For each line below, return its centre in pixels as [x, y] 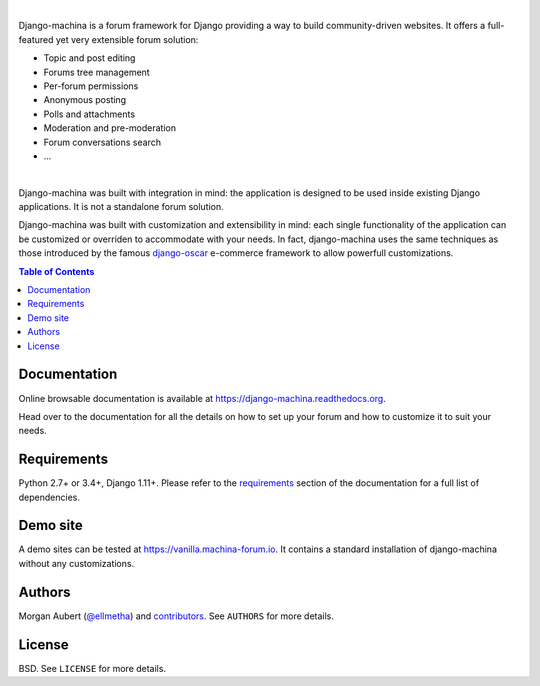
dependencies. [49, 497]
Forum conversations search [102, 142]
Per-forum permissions [91, 86]
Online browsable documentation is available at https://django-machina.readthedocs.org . [202, 398]
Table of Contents [56, 271]
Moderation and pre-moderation [110, 128]
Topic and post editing [89, 58]
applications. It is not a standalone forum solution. [121, 207]
